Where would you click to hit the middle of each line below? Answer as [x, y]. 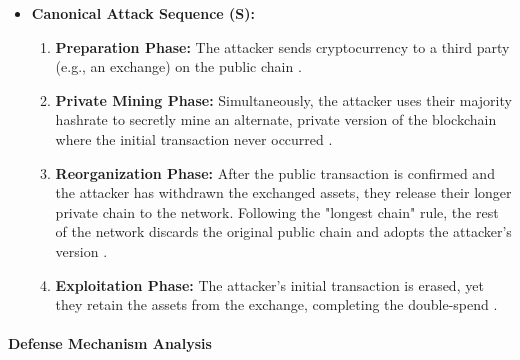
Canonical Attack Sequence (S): [143, 13]
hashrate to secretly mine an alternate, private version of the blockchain [276, 119]
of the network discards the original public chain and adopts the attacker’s [283, 231]
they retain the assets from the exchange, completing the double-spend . [276, 304]
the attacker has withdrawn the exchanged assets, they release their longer [283, 192]
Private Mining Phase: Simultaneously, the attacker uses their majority [283, 99]
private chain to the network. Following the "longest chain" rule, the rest [277, 211]
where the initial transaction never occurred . [194, 138]
